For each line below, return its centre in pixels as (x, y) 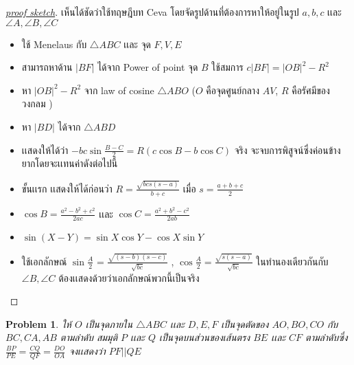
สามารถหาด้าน (47, 67)
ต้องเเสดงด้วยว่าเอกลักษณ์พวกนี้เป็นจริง (129, 277)
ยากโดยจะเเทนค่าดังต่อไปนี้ (70, 163)
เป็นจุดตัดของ (245, 323)
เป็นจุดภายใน (109, 323)
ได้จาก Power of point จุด (148, 67)
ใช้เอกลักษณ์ (44, 261)
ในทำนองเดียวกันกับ (292, 261)
